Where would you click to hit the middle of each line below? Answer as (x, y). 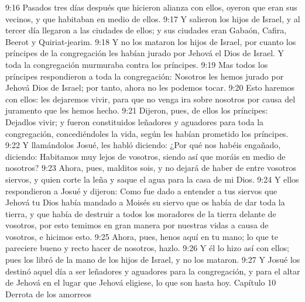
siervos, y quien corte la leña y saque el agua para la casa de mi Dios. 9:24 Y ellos (152, 179)
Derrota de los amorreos (49, 294)
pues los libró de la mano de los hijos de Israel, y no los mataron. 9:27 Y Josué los (153, 260)
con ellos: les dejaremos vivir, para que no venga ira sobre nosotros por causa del (150, 99)
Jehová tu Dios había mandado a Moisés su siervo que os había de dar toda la (145, 202)
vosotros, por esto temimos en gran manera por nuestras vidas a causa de (137, 225)
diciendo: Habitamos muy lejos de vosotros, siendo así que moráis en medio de (145, 156)
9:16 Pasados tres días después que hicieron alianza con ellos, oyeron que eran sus (151, 7)
